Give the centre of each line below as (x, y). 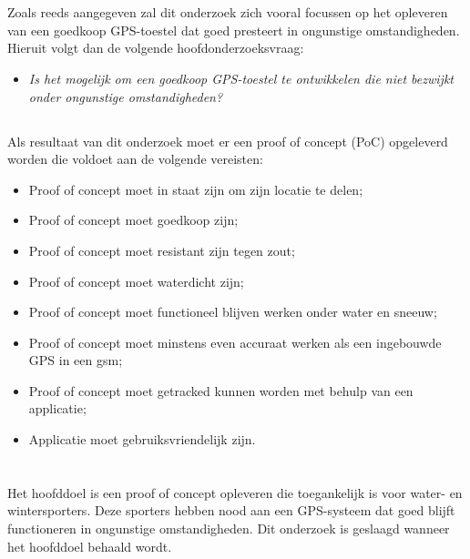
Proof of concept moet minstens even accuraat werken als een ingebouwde (235, 342)
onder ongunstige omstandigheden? (126, 96)
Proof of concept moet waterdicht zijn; (136, 281)
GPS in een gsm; (76, 360)
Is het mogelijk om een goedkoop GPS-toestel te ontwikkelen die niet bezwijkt (241, 78)
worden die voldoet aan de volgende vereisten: (135, 159)
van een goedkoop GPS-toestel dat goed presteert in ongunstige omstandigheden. (234, 30)
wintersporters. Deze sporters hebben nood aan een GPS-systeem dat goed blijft (231, 510)
